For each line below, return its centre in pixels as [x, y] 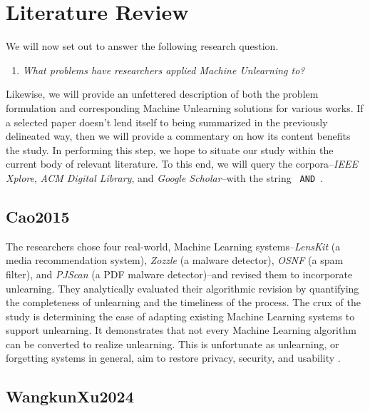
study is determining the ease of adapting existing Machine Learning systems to [180, 316]
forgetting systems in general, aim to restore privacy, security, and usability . [173, 358]
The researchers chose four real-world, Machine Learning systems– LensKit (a [173, 246]
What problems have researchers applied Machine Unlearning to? [164, 70]
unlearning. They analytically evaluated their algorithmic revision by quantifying [183, 288]
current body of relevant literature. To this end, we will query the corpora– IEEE [182, 164]
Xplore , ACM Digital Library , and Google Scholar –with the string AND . [165, 177]
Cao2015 [38, 216]
